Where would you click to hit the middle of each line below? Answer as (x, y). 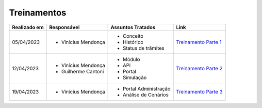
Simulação (135, 77)
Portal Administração (147, 89)
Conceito (133, 36)
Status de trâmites (143, 48)
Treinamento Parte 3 (199, 92)
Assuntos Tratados (133, 27)
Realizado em (28, 27)
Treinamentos (38, 13)
